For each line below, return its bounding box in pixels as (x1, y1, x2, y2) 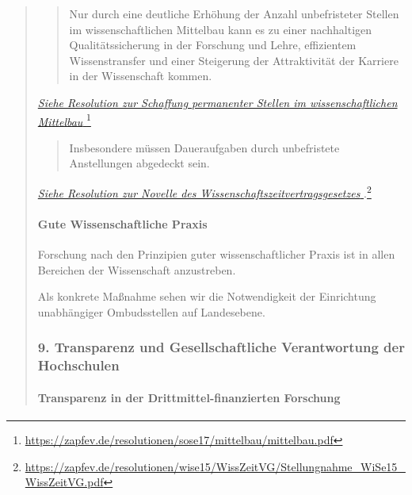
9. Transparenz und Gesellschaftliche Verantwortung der (37, 337, 405, 357)
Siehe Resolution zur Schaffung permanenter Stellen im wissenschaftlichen (37, 94, 398, 110)
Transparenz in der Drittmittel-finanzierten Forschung (37, 389, 341, 405)
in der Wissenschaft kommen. (69, 67, 212, 84)
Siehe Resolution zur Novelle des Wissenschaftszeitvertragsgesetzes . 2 (37, 182, 372, 201)
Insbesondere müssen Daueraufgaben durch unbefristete (69, 139, 340, 155)
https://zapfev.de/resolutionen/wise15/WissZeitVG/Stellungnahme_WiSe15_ (25, 458, 406, 474)
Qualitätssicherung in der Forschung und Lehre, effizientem (69, 36, 357, 53)
